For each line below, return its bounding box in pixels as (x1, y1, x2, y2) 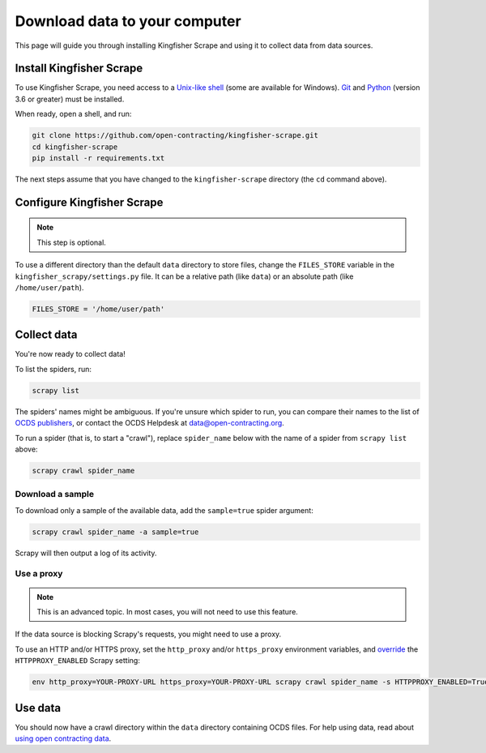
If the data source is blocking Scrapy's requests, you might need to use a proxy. (15, 629, 282, 640)
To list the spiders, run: (15, 364, 92, 374)
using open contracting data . (15, 734, 112, 743)
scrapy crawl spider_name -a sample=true (32, 527, 199, 537)
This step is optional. (36, 237, 107, 247)
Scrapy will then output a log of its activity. (15, 548, 157, 558)
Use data (15, 701, 62, 715)
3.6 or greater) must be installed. (15, 94, 125, 104)
